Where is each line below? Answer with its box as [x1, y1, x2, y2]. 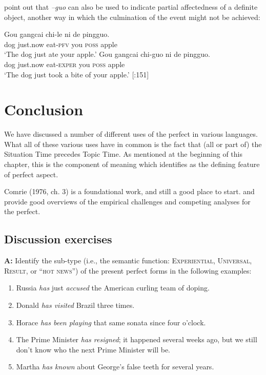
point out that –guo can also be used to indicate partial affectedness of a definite [4, 2, 258, 12]
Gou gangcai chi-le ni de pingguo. [4, 29, 110, 39]
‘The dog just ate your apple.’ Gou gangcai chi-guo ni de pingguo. [4, 49, 210, 59]
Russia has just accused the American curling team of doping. [16, 282, 210, 293]
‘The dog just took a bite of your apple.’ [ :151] [4, 69, 149, 79]
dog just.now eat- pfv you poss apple [4, 38, 117, 49]
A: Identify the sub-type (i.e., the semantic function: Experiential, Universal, [4, 255, 252, 266]
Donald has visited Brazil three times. [16, 300, 135, 310]
